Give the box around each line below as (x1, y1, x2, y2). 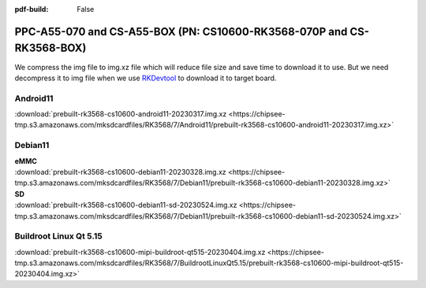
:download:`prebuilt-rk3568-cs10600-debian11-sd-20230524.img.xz (14, 201, 237, 210)
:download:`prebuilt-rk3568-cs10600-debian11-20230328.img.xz (14, 167, 226, 176)
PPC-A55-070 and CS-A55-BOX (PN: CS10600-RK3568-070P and (14, 24, 348, 39)
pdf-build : (14, 5, 49, 13)
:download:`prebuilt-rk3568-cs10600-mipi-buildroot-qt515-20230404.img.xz (14, 247, 266, 257)
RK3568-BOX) (14, 42, 87, 55)
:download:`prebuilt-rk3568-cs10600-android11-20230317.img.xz (14, 109, 227, 119)
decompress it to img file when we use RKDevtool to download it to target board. (14, 73, 277, 83)
